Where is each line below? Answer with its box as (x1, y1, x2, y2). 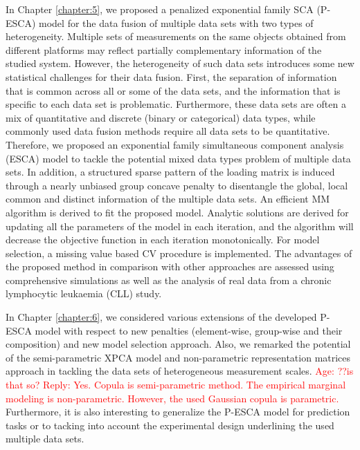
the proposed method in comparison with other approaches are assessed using (6, 259, 334, 274)
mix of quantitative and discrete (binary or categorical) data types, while (6, 110, 316, 124)
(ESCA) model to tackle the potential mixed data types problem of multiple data (6, 151, 351, 165)
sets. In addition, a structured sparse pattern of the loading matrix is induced (6, 165, 335, 179)
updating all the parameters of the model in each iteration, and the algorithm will (6, 218, 354, 233)
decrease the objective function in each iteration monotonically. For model (6, 232, 320, 247)
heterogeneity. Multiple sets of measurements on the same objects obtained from (6, 29, 346, 44)
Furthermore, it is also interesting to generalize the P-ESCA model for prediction (6, 404, 350, 419)
